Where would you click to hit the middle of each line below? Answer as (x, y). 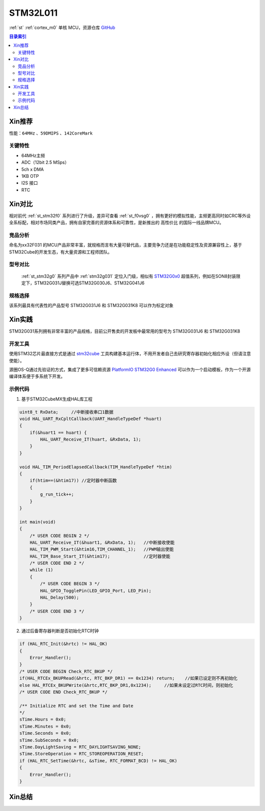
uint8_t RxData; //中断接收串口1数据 (66, 412)
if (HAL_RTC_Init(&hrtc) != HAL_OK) (64, 644)
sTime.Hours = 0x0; (43, 719)
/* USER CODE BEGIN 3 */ (70, 584)
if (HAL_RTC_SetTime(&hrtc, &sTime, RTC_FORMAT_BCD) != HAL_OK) (98, 761)
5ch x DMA (33, 169)
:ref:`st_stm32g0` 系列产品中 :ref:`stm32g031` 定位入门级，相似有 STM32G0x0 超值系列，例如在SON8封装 (129, 276)
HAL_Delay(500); (60, 598)
